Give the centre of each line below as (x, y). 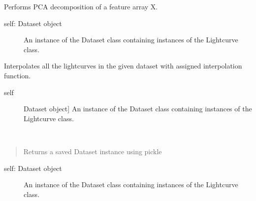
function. (17, 75)
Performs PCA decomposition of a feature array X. (81, 6)
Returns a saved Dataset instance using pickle (93, 151)
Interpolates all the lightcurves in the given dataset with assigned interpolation (123, 66)
